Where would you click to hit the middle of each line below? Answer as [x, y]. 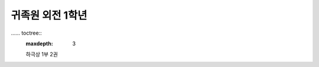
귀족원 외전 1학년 [49, 15]
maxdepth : [39, 43]
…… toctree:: [26, 33]
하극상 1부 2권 [42, 54]
